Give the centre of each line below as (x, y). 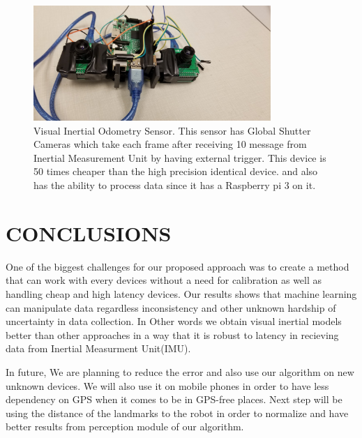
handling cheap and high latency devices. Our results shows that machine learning (181, 293)
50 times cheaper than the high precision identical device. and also (176, 171)
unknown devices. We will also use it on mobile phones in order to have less (167, 385)
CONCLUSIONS (89, 233)
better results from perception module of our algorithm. (125, 426)
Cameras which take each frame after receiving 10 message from (170, 144)
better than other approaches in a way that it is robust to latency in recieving (172, 334)
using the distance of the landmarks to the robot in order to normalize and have (177, 413)
